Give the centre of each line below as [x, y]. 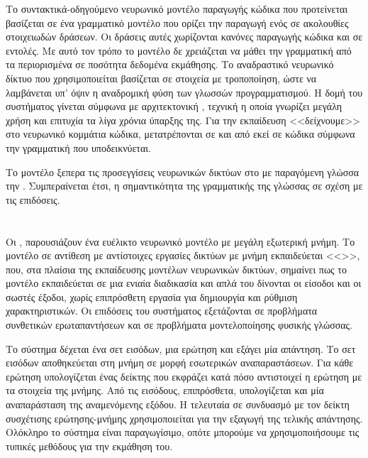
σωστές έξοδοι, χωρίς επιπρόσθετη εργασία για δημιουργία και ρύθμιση [152, 296]
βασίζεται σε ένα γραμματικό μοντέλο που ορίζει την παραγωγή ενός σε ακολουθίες [177, 22]
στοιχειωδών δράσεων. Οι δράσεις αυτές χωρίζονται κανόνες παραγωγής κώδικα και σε [184, 37]
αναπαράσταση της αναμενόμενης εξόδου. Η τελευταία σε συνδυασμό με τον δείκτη [178, 404]
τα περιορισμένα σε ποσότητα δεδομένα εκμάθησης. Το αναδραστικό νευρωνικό [170, 64]
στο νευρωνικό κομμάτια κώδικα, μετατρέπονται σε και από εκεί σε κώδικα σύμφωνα [180, 134]
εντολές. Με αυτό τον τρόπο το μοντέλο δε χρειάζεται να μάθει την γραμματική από [179, 50]
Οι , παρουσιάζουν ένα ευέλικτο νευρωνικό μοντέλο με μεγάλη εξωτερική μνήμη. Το [180, 241]
